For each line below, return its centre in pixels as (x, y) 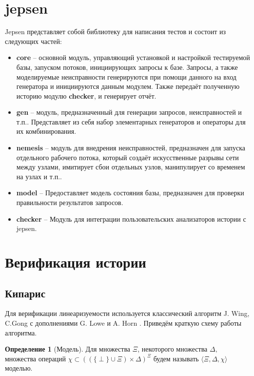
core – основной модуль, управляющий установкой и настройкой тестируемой (133, 57)
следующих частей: (33, 41)
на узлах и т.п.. (39, 176)
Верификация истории (76, 262)
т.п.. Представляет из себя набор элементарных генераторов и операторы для (131, 121)
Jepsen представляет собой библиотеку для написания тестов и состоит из (116, 31)
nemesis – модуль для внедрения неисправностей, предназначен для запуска (131, 148)
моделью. (19, 368)
